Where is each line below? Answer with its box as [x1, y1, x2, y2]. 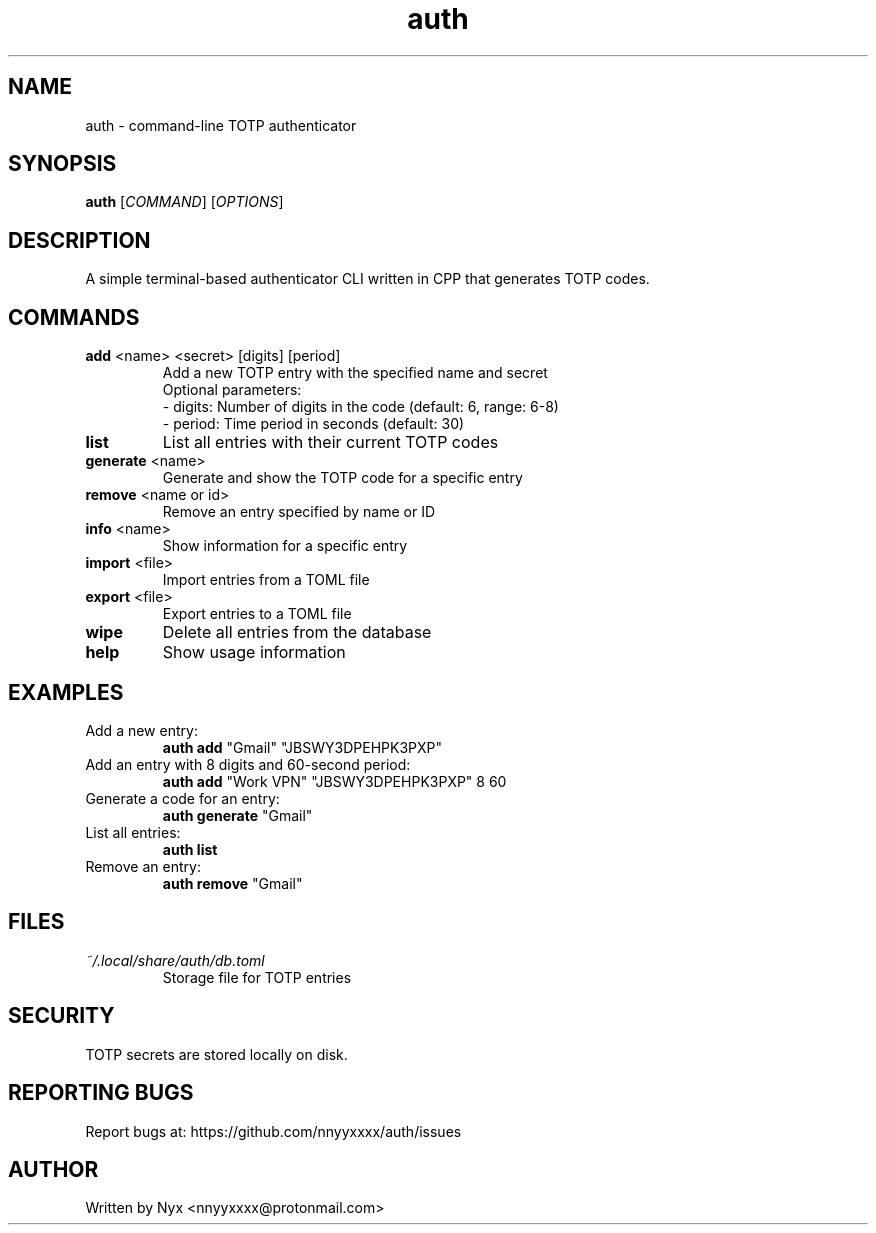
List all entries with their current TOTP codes [162, 432, 499, 453]
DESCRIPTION [8, 227, 151, 253]
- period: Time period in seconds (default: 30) [162, 415, 465, 433]
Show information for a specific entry [162, 537, 408, 555]
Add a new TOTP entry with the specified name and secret [162, 364, 548, 382]
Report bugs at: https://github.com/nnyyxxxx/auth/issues [85, 1122, 462, 1140]
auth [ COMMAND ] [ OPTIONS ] [85, 193, 284, 211]
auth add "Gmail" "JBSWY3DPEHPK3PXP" [162, 738, 443, 756]
